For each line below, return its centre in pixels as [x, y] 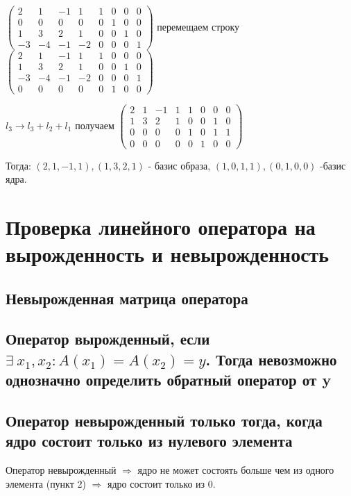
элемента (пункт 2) [46, 483]
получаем [95, 125]
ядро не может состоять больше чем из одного [236, 470]
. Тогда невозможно [271, 359]
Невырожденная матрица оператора [127, 298]
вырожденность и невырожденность [168, 254]
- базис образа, [179, 165]
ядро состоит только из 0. [162, 483]
